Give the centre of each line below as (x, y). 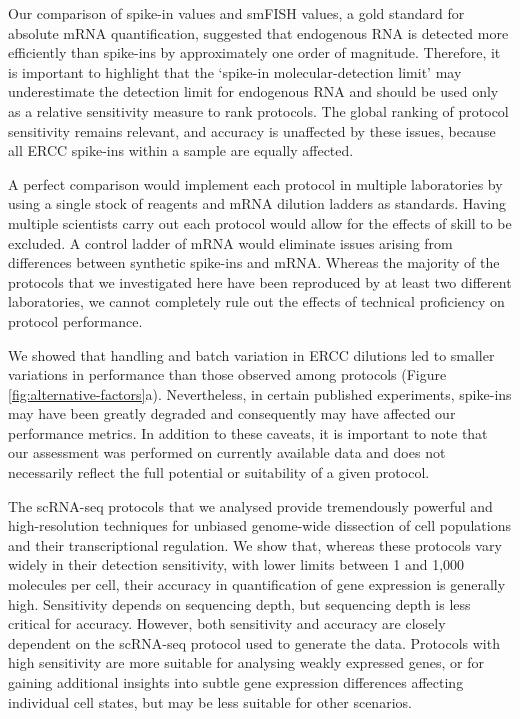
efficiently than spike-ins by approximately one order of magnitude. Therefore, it (254, 52)
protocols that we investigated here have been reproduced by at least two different (260, 281)
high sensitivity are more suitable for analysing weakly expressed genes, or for (246, 662)
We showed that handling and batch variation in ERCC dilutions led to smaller (251, 354)
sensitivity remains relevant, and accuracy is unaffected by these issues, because (252, 130)
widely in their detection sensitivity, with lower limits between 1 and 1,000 (236, 564)
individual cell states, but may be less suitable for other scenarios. (210, 701)
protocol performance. (75, 320)
